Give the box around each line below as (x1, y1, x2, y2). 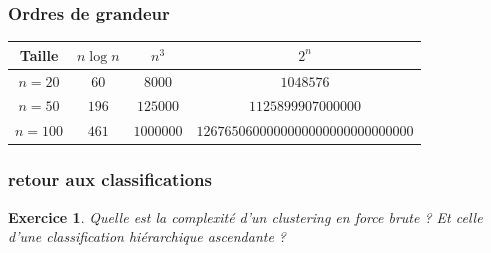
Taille (19, 44, 59, 65)
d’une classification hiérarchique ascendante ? (8, 226, 287, 247)
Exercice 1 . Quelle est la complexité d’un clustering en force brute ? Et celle (8, 206, 483, 227)
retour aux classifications (8, 167, 212, 192)
